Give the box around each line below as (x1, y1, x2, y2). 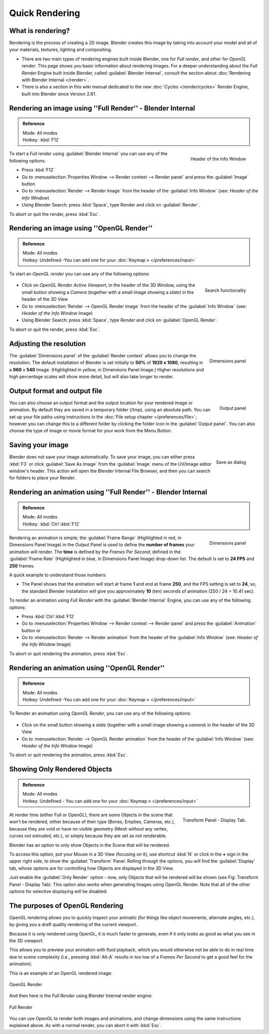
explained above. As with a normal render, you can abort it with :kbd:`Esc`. (9, 1023, 162, 1029)
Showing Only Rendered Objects (9, 765, 112, 774)
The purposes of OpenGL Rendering (9, 901, 124, 910)
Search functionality (204, 287, 246, 293)
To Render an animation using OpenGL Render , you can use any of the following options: (9, 710, 191, 717)
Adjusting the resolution (9, 339, 86, 348)
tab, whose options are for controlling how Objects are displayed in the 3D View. (9, 865, 174, 871)
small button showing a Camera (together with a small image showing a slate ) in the (21, 289, 194, 295)
